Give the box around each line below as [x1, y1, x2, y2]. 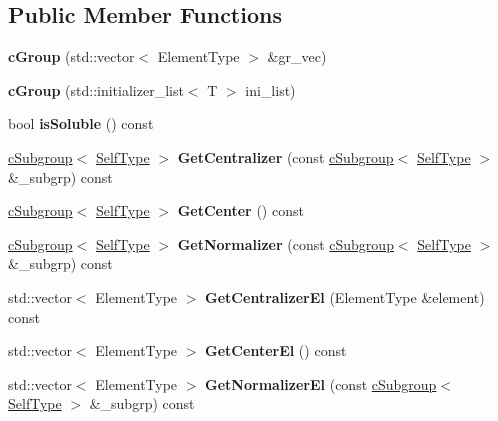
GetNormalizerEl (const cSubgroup [205, 373, 437, 394]
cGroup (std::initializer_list [8, 79, 184, 100]
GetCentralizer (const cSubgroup [177, 146, 394, 167]
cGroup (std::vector [8, 46, 135, 67]
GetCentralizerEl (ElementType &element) [205, 286, 485, 307]
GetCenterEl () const [205, 340, 347, 361]
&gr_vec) [267, 46, 327, 67]
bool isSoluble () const [8, 113, 154, 134]
